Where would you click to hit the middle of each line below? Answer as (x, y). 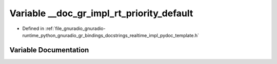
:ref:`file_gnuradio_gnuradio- (75, 28)
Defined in (33, 28)
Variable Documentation (49, 50)
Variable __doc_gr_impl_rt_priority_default (101, 13)
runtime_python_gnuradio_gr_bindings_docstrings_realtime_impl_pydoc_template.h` (111, 35)
